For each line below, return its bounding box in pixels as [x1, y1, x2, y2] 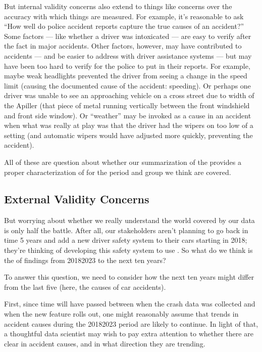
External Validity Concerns [4, 191, 149, 207]
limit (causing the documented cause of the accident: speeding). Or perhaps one [4, 80, 251, 91]
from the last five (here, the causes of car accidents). [4, 281, 166, 292]
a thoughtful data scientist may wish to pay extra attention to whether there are [4, 328, 253, 339]
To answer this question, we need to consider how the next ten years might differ [4, 272, 254, 282]
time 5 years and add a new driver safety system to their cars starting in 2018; [4, 235, 247, 245]
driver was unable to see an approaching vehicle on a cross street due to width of [4, 90, 254, 101]
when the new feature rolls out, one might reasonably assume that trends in [4, 309, 239, 319]
